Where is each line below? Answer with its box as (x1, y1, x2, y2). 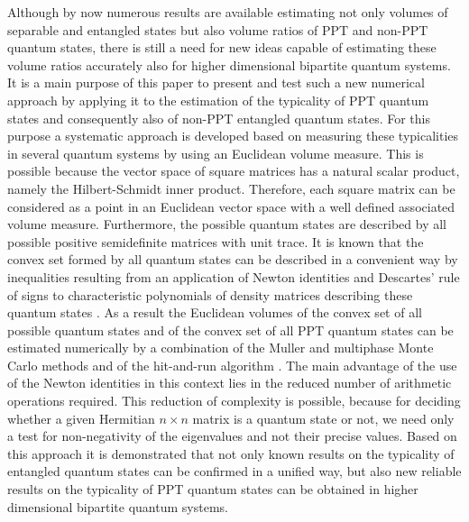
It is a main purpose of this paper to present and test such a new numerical (7, 73, 425, 92)
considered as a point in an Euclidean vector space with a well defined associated (7, 197, 455, 215)
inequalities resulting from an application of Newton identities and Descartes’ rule (7, 267, 460, 286)
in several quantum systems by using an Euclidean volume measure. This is (7, 143, 424, 162)
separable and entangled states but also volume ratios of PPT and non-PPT (7, 20, 428, 39)
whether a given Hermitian (7, 408, 155, 427)
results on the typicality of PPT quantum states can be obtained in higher (7, 480, 418, 499)
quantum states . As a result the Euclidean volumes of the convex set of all (7, 303, 422, 322)
